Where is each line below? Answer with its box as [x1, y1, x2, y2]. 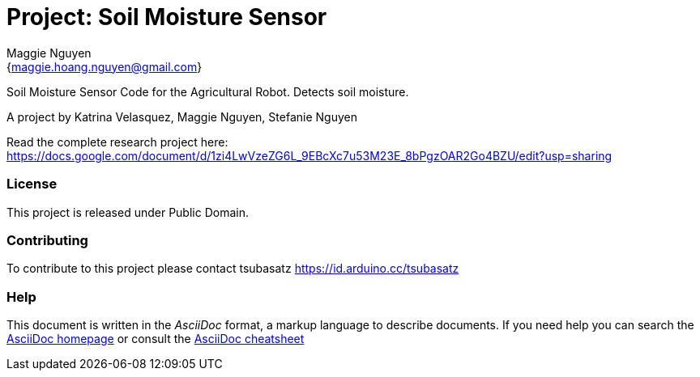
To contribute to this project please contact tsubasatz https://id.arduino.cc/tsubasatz [6, 261, 459, 276]
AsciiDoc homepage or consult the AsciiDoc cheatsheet [6, 332, 305, 345]
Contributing [6, 231, 88, 248]
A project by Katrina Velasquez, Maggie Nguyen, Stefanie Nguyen [6, 109, 357, 124]
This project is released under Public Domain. [6, 205, 249, 219]
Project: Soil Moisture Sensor [6, 3, 327, 31]
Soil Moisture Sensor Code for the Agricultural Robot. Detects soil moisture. [6, 84, 409, 99]
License [6, 176, 58, 193]
